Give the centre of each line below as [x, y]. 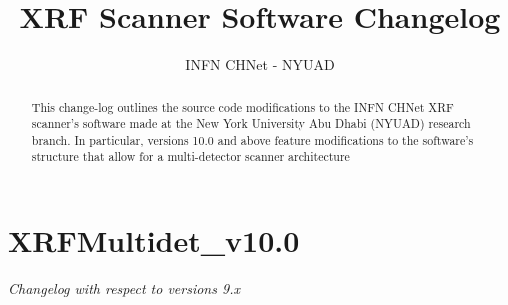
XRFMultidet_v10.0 [154, 240]
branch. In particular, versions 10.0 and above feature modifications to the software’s [252, 139]
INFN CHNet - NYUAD [260, 64]
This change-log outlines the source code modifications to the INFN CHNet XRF [242, 106]
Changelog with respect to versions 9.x [124, 288]
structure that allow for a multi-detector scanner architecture [190, 156]
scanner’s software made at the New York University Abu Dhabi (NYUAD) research [251, 123]
